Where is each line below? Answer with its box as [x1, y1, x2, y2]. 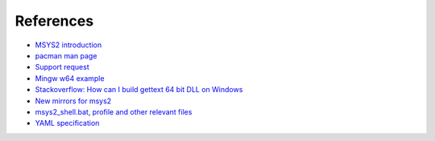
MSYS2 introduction [35, 40, 102, 50]
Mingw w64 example [35, 73, 105, 83]
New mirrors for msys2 [35, 96, 112, 106]
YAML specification [35, 119, 100, 128]
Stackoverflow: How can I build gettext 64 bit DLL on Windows [35, 85, 243, 95]
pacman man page [35, 50, 97, 60]
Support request [35, 62, 89, 72]
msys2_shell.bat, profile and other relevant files [35, 107, 193, 116]
